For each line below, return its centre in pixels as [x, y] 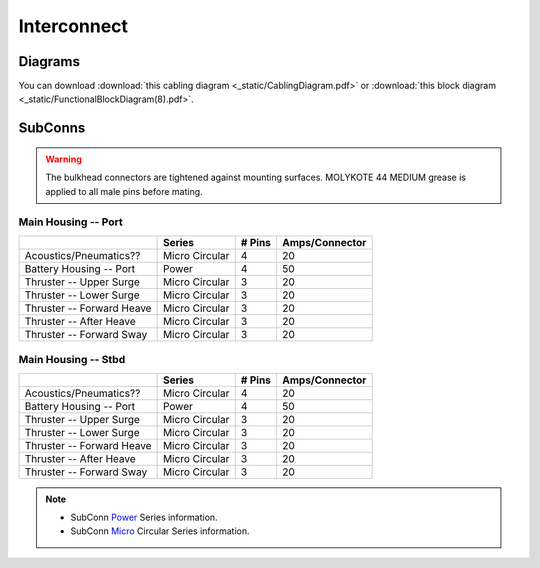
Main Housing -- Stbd [72, 360]
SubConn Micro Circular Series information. [160, 531]
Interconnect [73, 26]
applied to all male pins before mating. [124, 191]
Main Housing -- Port [71, 222]
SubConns [52, 128]
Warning [63, 159]
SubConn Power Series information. [144, 517]
